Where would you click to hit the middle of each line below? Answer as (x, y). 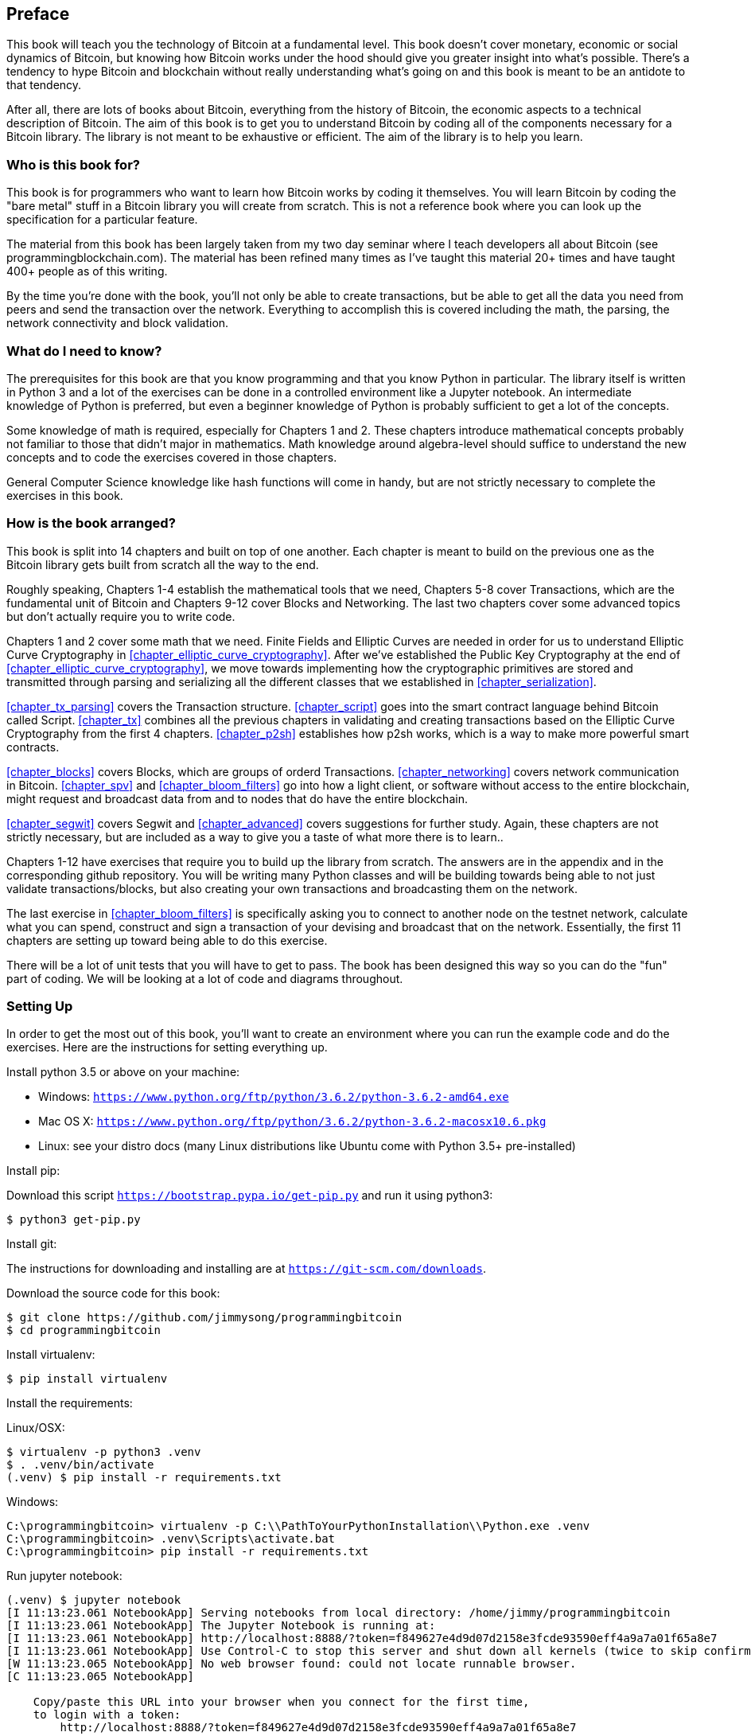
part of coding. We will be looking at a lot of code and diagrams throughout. (205, 978)
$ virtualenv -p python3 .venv (104, 1452)
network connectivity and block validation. (118, 323)
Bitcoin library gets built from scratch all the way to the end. (163, 564)
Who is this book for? (73, 164)
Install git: (32, 1244)
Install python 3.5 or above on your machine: (123, 1072)
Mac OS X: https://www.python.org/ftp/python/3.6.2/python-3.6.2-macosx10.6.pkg (292, 1122)
